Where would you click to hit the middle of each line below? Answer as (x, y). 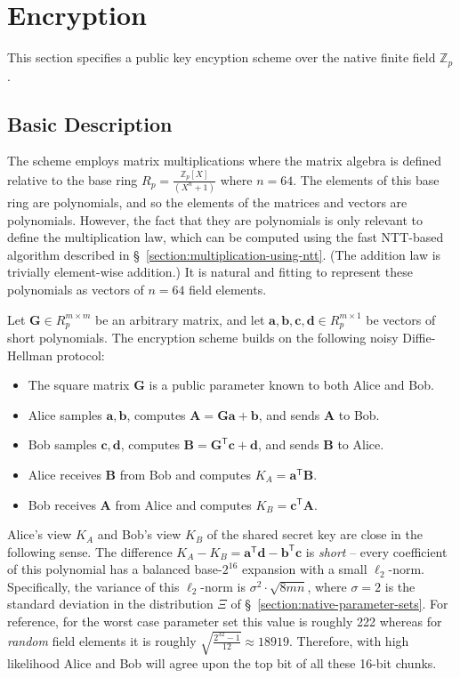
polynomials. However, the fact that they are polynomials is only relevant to (215, 219)
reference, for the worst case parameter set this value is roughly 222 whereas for (225, 621)
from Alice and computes (183, 504)
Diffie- (419, 337)
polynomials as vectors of (76, 289)
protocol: (81, 355)
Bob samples (62, 444)
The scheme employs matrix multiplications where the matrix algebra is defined (225, 161)
